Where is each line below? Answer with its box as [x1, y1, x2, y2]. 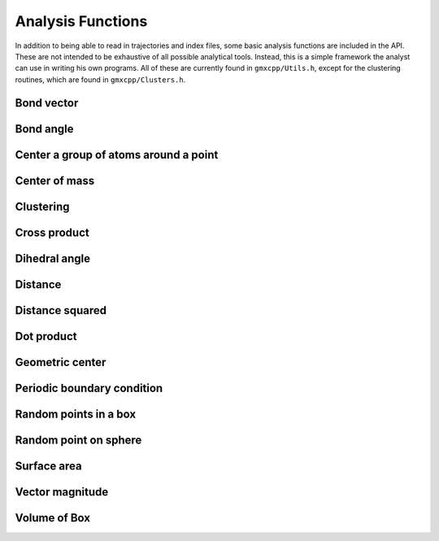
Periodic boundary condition [15, 381, 163, 395]
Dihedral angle [15, 251, 91, 265]
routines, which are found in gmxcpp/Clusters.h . [15, 74, 186, 85]
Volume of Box [15, 511, 91, 525]
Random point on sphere [15, 433, 142, 447]
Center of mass [15, 173, 95, 187]
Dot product [15, 329, 77, 343]
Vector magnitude [15, 485, 109, 499]
